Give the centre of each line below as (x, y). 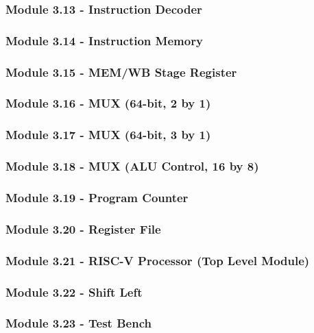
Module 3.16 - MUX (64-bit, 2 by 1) (108, 103)
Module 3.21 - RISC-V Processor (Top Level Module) (158, 260)
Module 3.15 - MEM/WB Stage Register (121, 72)
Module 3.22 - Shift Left (74, 292)
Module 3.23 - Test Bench (78, 323)
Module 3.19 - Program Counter (97, 197)
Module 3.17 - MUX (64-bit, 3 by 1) (108, 135)
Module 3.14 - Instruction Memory (104, 40)
